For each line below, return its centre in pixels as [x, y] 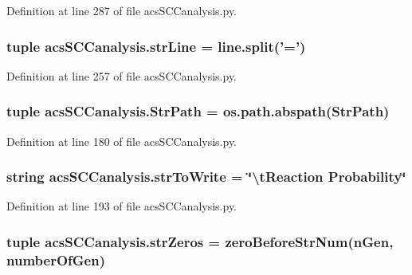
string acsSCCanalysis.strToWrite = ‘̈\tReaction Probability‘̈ [206, 177]
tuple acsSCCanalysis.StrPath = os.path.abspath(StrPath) [198, 111]
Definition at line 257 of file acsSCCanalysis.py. [122, 75]
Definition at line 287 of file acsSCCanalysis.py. [122, 10]
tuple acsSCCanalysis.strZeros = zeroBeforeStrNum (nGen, [200, 241]
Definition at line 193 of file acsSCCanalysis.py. [122, 206]
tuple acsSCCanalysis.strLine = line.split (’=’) [156, 46]
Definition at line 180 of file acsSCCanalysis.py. [122, 141]
